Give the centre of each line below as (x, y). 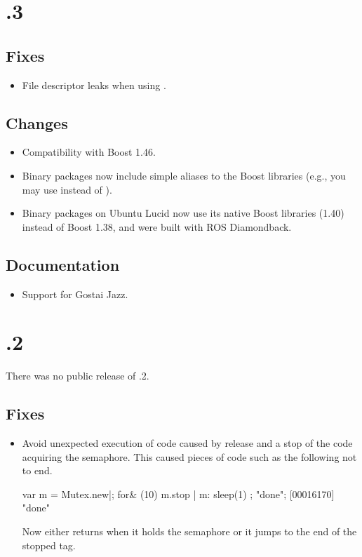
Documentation (63, 264)
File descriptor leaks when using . (94, 85)
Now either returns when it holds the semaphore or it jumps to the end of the (189, 531)
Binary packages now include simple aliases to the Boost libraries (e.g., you (184, 175)
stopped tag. (49, 545)
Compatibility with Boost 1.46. (89, 152)
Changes (37, 122)
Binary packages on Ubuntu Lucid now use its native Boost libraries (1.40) (183, 213)
